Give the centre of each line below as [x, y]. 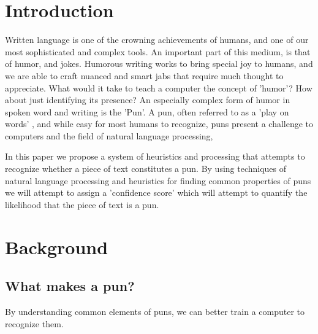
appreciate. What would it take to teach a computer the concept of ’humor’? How [159, 87]
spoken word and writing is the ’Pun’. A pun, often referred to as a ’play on [147, 111]
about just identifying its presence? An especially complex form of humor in [148, 100]
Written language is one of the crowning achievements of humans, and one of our [157, 40]
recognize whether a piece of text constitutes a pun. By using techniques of [146, 169]
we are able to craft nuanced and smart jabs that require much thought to [144, 75]
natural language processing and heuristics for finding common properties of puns [158, 180]
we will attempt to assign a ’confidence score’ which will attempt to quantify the [156, 192]
